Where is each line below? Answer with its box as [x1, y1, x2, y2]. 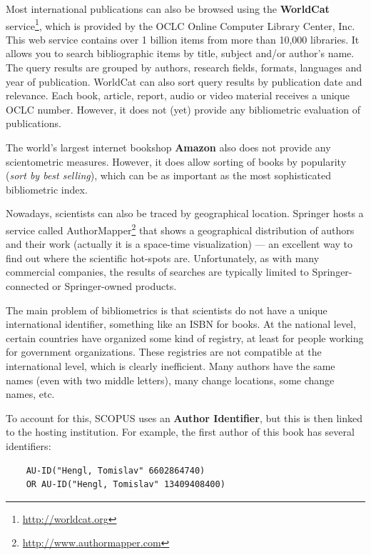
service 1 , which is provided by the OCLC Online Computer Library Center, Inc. [6, 16, 355, 33]
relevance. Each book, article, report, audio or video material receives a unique [6, 88, 350, 103]
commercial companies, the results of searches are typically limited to [6, 264, 309, 279]
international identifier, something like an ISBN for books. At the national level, [6, 316, 356, 331]
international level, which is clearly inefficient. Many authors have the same [6, 358, 335, 373]
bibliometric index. [6, 181, 88, 196]
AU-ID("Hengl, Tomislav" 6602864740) [26, 465, 205, 476]
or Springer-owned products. [52, 279, 177, 293]
